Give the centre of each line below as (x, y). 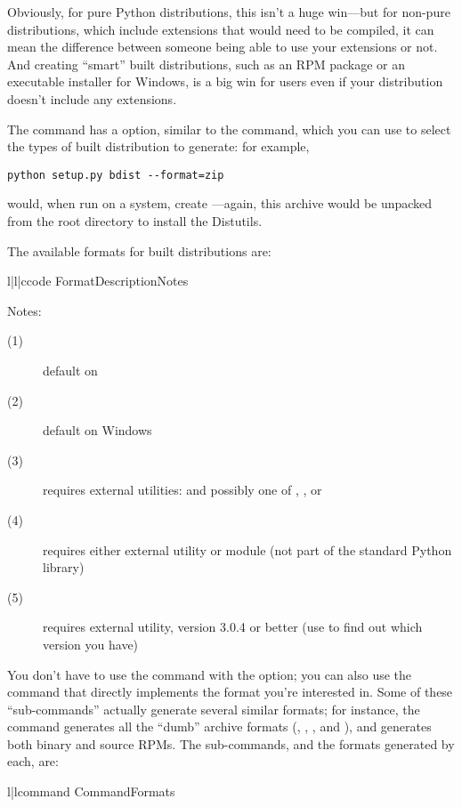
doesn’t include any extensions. (92, 98)
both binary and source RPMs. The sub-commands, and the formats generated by (231, 743)
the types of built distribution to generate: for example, (158, 146)
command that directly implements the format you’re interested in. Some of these (230, 692)
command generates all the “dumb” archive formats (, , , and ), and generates (219, 726)
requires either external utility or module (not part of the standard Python (247, 549)
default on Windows (97, 430)
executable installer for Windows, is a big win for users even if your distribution (225, 81)
